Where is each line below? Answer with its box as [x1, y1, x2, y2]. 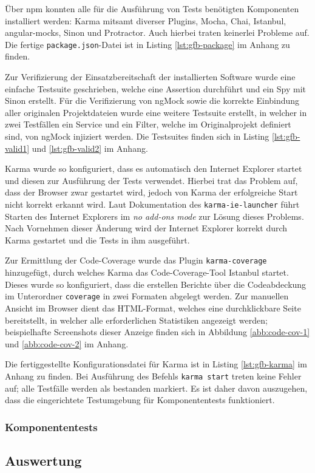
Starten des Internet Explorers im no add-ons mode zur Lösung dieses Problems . [5, 209, 304, 222]
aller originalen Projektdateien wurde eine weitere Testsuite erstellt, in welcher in [5, 106, 307, 118]
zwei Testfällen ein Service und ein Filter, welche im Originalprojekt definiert [5, 118, 291, 131]
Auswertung [5, 451, 82, 469]
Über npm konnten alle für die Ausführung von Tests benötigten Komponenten [5, 2, 299, 15]
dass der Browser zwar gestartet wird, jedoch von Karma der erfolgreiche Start [5, 186, 298, 199]
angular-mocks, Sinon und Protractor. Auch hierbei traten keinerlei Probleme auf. [5, 26, 310, 39]
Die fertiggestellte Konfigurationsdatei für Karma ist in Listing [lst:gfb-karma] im [5, 358, 308, 370]
